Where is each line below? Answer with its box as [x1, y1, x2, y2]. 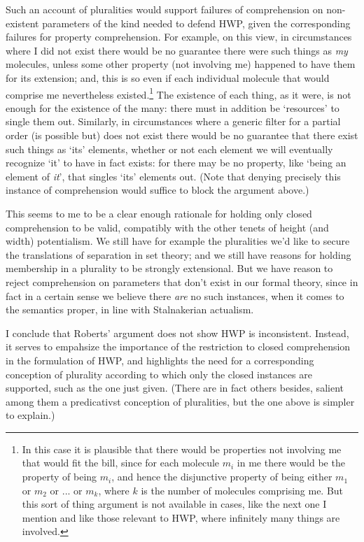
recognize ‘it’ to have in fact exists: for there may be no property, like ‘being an [6, 155, 346, 170]
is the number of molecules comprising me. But [141, 483, 344, 497]
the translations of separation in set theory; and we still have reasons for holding [6, 247, 351, 262]
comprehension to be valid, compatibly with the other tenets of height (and [6, 220, 329, 234]
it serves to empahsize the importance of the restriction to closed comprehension [6, 339, 351, 354]
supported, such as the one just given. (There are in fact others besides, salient [6, 380, 344, 395]
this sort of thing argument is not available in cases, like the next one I [22, 497, 327, 511]
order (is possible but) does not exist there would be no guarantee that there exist [6, 128, 358, 142]
